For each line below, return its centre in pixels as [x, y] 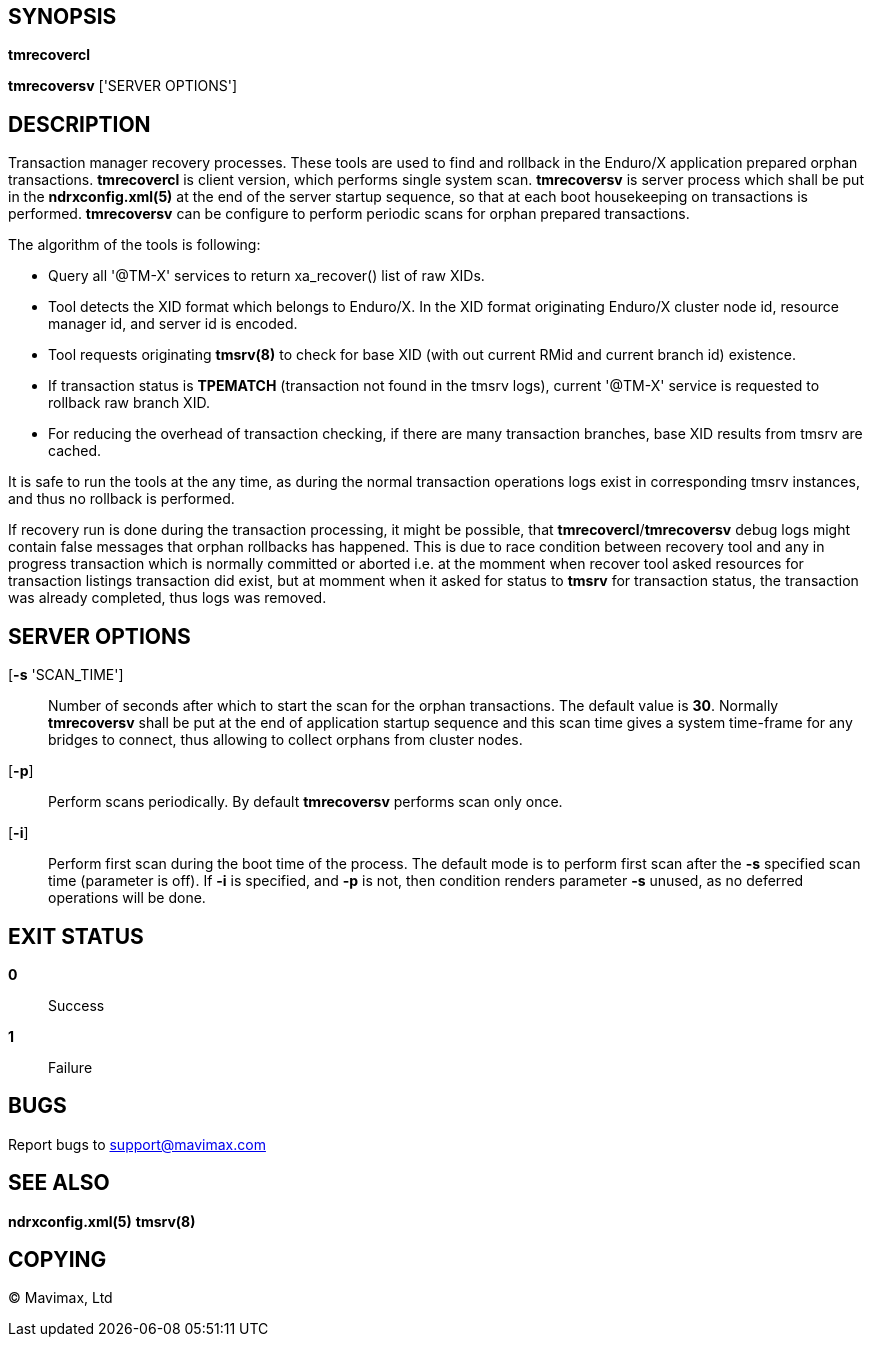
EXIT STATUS [76, 936]
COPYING [57, 1260]
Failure [70, 1067]
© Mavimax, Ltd [60, 1298]
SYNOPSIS [62, 16]
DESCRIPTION [79, 124]
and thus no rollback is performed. [121, 499]
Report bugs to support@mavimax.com [137, 1144]
